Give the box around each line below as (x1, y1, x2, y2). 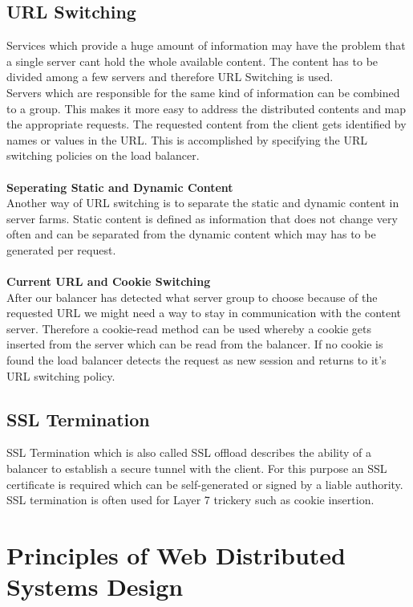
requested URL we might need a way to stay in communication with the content (6, 304, 402, 321)
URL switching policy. (6, 367, 115, 384)
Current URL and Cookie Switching (6, 273, 211, 290)
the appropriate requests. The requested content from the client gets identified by (6, 116, 407, 132)
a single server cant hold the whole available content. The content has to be (6, 52, 379, 69)
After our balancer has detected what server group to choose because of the (6, 288, 378, 305)
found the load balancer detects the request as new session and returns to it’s (6, 352, 387, 369)
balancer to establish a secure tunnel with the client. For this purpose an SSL (6, 460, 387, 477)
